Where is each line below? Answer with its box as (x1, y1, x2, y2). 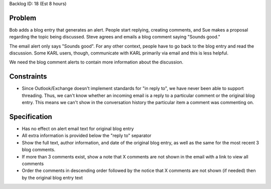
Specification (9, 112, 52, 121)
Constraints (9, 72, 47, 81)
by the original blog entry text (22, 174, 83, 180)
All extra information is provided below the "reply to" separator (22, 132, 152, 138)
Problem (9, 13, 37, 22)
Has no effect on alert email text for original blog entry (22, 125, 134, 132)
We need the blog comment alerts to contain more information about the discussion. (9, 59, 184, 65)
